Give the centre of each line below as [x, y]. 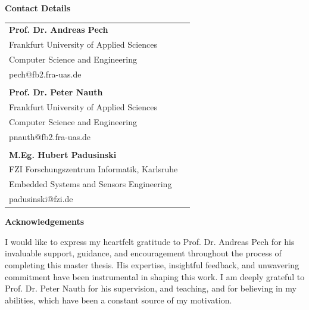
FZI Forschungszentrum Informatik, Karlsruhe [93, 169]
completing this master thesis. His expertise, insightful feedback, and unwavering [152, 265]
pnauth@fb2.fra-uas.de [50, 136]
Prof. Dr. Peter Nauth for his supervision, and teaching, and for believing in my [151, 288]
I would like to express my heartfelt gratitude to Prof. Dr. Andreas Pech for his [150, 241]
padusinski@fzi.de [41, 199]
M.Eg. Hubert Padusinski [63, 154]
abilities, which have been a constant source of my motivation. [118, 300]
